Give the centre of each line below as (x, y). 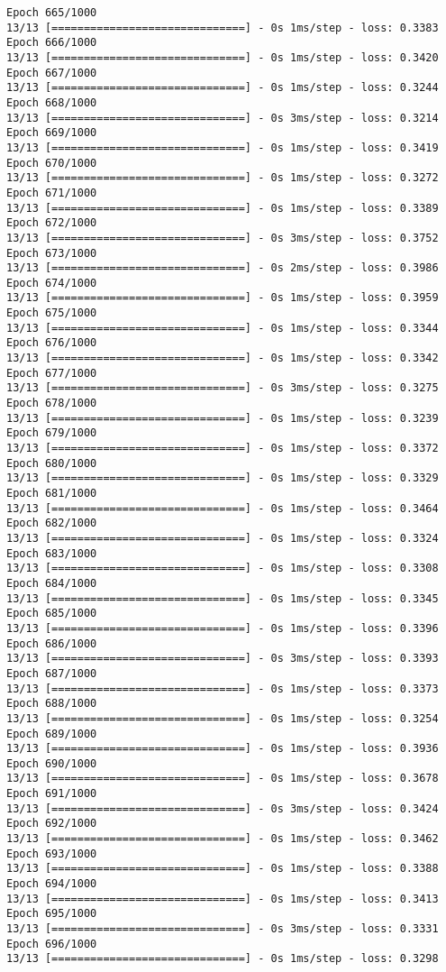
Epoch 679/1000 (52, 433)
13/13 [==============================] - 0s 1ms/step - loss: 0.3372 (223, 449)
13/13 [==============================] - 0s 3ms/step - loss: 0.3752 (223, 238)
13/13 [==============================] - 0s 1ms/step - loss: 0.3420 (223, 57)
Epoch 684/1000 (52, 583)
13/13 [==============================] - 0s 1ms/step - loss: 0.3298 (223, 959)
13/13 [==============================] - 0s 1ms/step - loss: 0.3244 (223, 88)
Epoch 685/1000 (52, 614)
